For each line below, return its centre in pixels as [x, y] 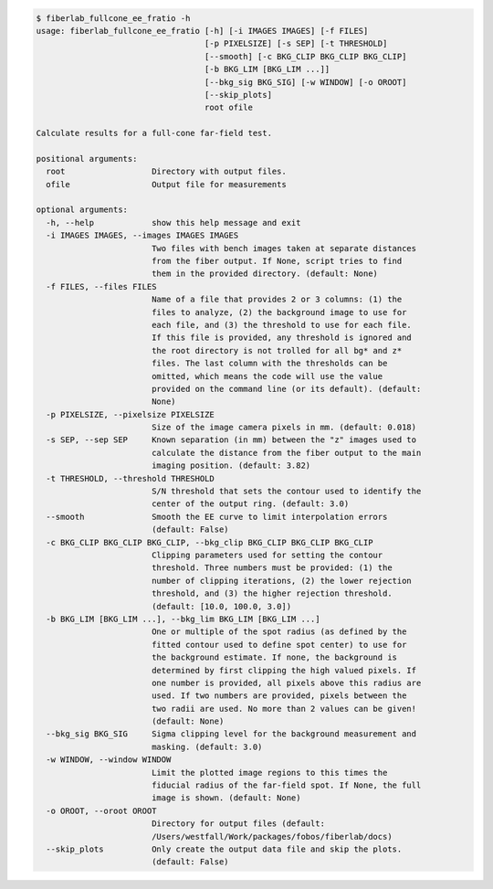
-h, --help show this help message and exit [173, 222]
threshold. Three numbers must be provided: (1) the [272, 568]
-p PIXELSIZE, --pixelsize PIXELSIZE [130, 414]
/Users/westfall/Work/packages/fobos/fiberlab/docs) [272, 836]
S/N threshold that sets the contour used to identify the [286, 492]
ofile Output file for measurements [166, 184]
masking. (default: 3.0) [207, 746]
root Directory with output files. [166, 172]
